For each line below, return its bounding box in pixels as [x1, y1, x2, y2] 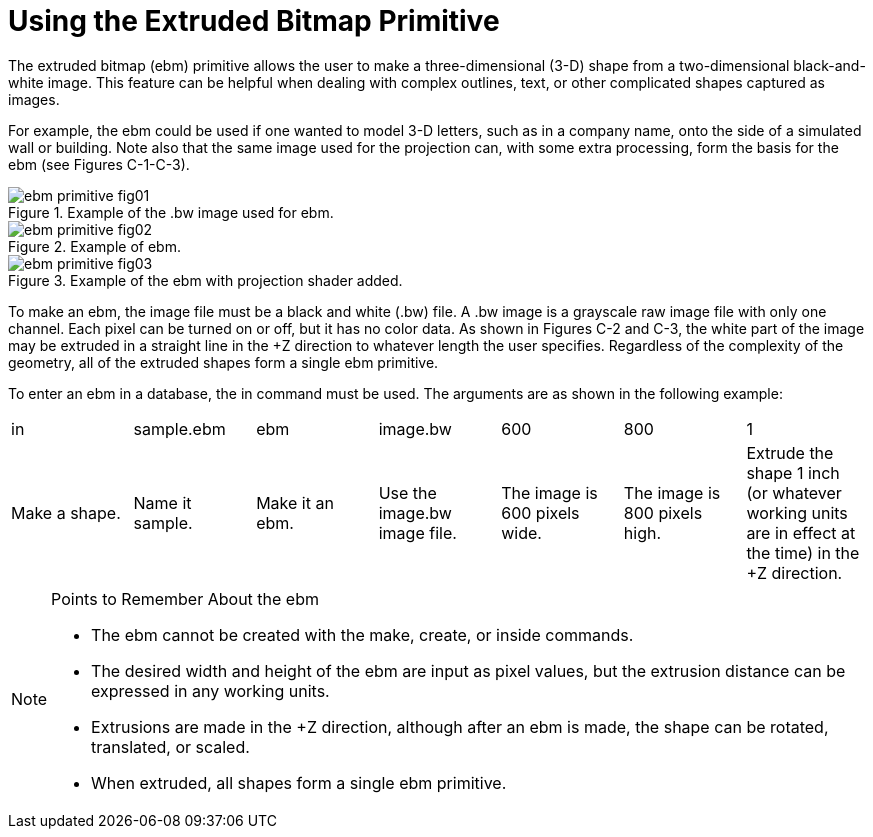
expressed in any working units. [91, 680, 330, 701]
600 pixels [501, 502, 580, 523]
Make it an [256, 492, 334, 513]
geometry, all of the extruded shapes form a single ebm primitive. [8, 353, 439, 371]
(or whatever [746, 482, 842, 503]
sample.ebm [133, 418, 226, 439]
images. [8, 90, 60, 108]
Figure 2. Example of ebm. [8, 237, 181, 255]
